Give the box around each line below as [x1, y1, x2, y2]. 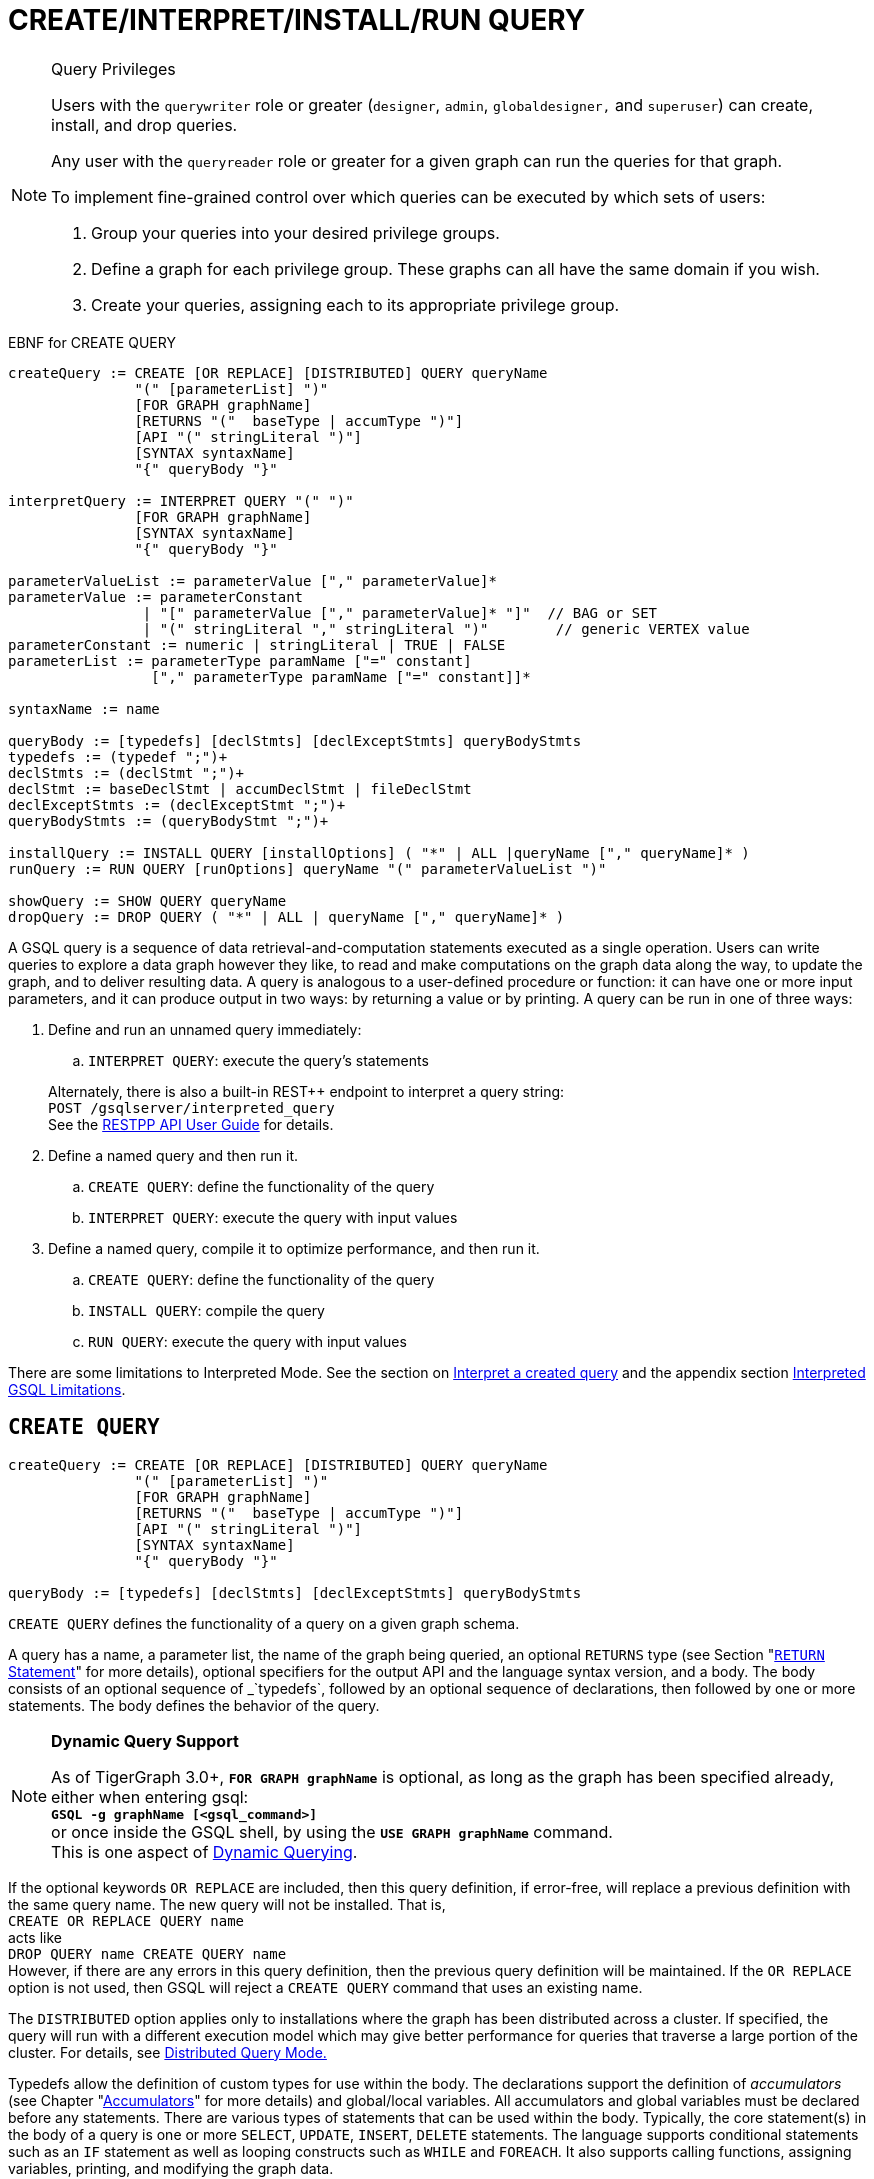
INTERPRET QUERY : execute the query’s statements [88, 1051, 429, 1069]
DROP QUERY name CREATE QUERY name [8, 1945, 287, 1962]
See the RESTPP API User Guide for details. [48, 1115, 334, 1133]
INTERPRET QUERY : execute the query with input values [88, 1208, 458, 1226]
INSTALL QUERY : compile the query [88, 1301, 325, 1319]
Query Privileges [51, 58, 176, 79]
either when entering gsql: [51, 1786, 249, 1807]
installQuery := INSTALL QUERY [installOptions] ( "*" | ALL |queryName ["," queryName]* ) [8, 844, 750, 861]
